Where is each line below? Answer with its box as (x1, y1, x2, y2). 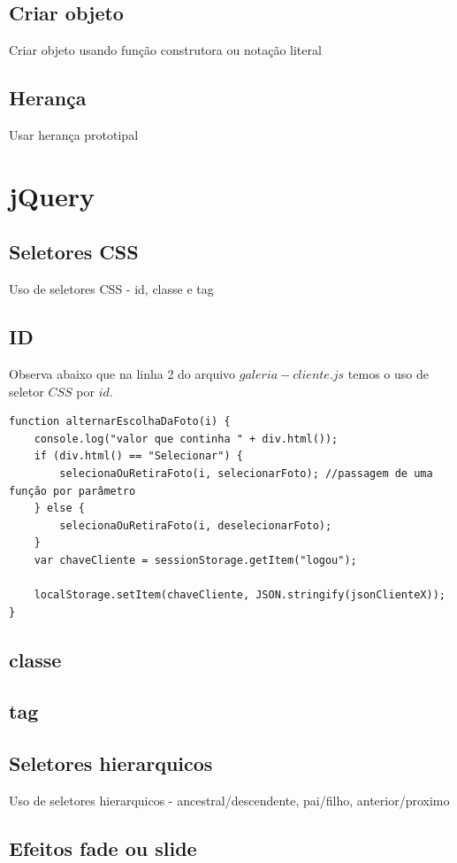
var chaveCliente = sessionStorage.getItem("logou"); (34, 553, 357, 566)
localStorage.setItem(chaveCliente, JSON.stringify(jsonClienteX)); (34, 589, 446, 602)
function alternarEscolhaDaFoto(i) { (9, 415, 231, 428)
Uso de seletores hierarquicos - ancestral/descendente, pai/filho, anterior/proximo (9, 791, 450, 810)
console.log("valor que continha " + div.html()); (34, 432, 339, 445)
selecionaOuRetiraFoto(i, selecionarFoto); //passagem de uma (59, 466, 433, 480)
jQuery (9, 177, 95, 213)
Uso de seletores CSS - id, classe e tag (9, 280, 214, 298)
